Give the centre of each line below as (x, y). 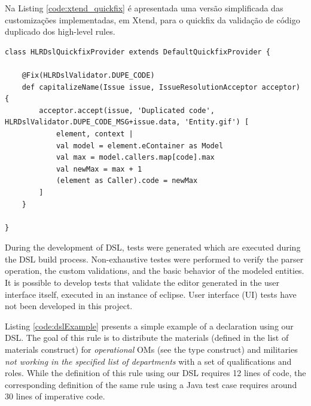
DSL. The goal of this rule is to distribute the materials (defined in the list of (147, 338)
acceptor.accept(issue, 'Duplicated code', (127, 110)
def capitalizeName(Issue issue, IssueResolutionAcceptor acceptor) (161, 87)
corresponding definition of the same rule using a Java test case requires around (151, 384)
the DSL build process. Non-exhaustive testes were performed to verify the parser (154, 259)
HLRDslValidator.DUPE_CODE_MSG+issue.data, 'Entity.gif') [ (127, 122)
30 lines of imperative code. (55, 396)
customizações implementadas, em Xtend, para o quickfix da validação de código (153, 19)
